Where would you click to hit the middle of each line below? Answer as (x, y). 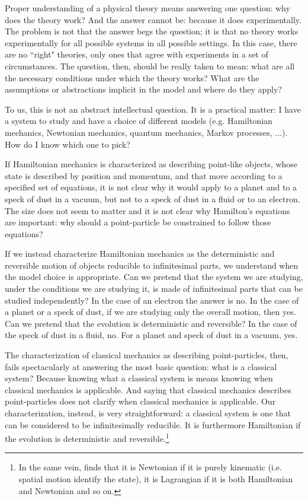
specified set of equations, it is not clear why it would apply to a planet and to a (151, 187)
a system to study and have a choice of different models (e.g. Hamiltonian (139, 121)
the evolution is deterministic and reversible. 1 (87, 437)
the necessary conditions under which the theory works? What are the (132, 77)
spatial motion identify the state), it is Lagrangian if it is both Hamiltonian (156, 479)
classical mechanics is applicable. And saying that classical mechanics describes (148, 389)
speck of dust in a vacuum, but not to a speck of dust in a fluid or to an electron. (153, 198)
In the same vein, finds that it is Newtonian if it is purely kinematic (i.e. (150, 467)
